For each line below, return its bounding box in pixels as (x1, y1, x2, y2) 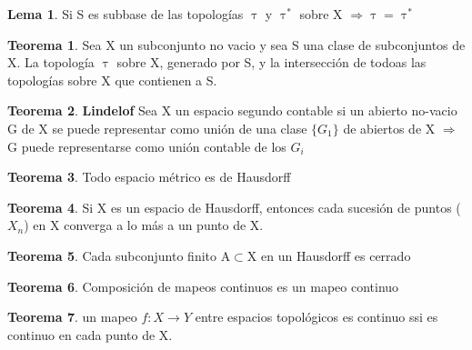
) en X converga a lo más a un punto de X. (24, 215, 264, 235)
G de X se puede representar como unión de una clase (7, 118, 307, 137)
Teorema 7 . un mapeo (7, 307, 137, 326)
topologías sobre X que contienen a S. (7, 70, 217, 89)
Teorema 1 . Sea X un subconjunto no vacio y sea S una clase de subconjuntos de (7, 35, 466, 54)
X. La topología (7, 53, 95, 72)
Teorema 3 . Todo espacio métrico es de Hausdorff (7, 167, 291, 186)
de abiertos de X (343, 118, 436, 137)
